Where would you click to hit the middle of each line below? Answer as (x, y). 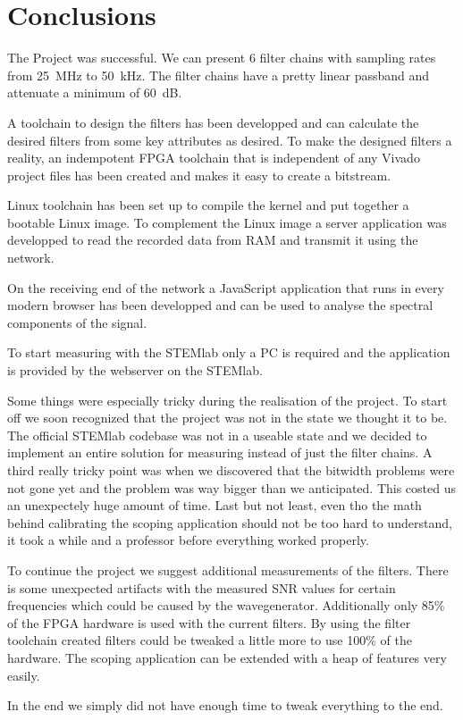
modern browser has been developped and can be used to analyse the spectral (220, 305)
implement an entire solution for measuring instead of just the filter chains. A (220, 452)
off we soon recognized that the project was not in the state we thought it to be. (227, 418)
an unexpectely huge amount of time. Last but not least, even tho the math (215, 505)
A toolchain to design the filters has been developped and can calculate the (213, 122)
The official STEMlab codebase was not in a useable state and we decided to (217, 435)
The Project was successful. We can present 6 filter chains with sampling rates (222, 58)
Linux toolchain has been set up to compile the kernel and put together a (208, 205)
